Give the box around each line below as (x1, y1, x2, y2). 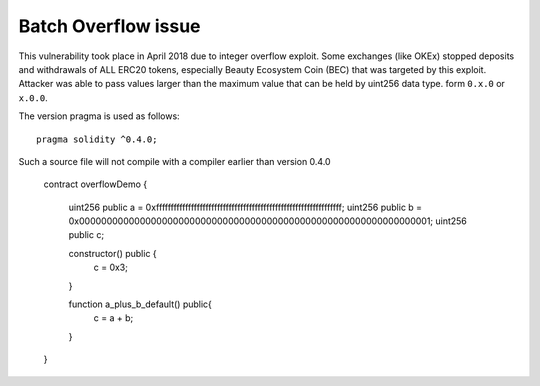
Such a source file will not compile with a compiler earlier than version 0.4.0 (18, 155, 331, 167)
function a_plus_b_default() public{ (68, 298, 212, 310)
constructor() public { (68, 247, 157, 259)
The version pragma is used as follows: (18, 110, 180, 122)
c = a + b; (93, 312, 134, 324)
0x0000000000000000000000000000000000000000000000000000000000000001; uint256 (68, 215, 467, 227)
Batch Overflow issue (18, 15, 201, 37)
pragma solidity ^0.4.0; (36, 133, 158, 145)
